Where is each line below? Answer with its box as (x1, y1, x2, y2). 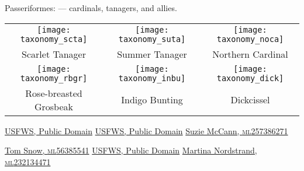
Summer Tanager (117, 47, 187, 61)
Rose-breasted (25, 86, 82, 100)
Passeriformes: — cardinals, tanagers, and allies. (5, 2, 177, 13)
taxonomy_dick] (216, 73, 284, 83)
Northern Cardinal (212, 47, 288, 61)
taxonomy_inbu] (118, 73, 186, 83)
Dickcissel (230, 93, 270, 107)
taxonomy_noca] (216, 34, 284, 44)
